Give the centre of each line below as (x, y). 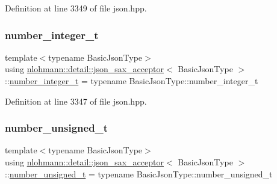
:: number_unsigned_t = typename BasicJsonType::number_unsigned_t (139, 173)
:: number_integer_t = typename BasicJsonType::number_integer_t (132, 81)
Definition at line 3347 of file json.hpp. (76, 101)
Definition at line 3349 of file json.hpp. (76, 8)
